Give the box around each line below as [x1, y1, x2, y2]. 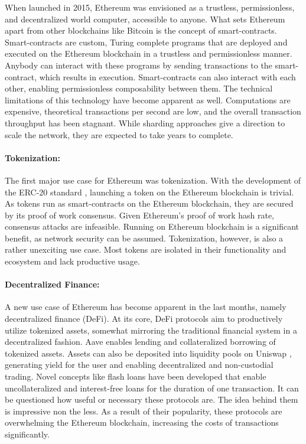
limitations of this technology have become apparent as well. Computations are [5, 93, 291, 106]
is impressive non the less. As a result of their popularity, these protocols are [5, 404, 282, 417]
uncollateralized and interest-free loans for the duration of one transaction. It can [5, 381, 299, 394]
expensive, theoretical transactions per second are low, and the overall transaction [5, 105, 301, 117]
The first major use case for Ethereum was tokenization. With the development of [5, 174, 301, 186]
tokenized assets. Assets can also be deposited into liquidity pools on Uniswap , [5, 347, 292, 359]
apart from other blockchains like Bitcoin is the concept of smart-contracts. [5, 24, 277, 37]
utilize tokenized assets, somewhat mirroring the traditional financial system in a [5, 324, 297, 336]
